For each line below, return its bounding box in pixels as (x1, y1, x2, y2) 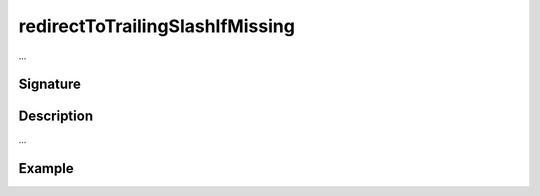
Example (18, 160, 74, 177)
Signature (18, 76, 82, 93)
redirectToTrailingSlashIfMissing (18, 15, 295, 37)
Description (18, 108, 94, 125)
